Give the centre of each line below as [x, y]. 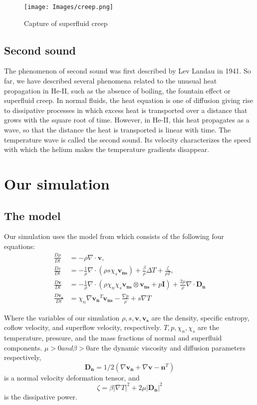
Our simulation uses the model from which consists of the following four [114, 236]
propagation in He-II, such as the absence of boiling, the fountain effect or [117, 90]
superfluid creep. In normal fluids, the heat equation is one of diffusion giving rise [129, 100]
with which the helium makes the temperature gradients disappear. [107, 149]
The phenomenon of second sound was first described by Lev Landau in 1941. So [128, 71]
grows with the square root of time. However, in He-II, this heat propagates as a [127, 120]
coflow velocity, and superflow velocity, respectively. [83, 327]
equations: [19, 246]
